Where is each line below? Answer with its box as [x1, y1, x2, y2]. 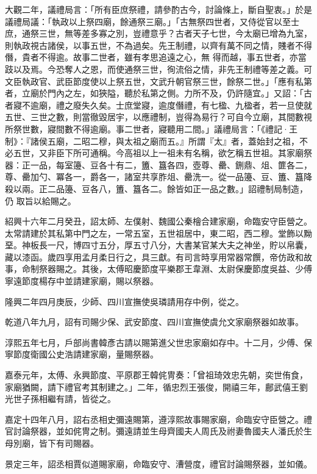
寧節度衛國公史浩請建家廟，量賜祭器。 [5, 348, 158, 361]
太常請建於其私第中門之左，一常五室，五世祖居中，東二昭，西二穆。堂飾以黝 [5, 226, 312, 239]
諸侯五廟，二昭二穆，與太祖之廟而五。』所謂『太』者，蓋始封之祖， [30, 134, 299, 147]
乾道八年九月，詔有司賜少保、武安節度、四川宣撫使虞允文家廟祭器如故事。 [5, 315, 304, 328]
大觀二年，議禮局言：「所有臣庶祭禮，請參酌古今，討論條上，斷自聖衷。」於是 [5, 3, 312, 15]
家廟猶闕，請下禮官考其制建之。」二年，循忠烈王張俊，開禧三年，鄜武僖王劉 [5, 380, 308, 393]
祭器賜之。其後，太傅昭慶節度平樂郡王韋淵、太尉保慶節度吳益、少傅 [38, 262, 312, 275]
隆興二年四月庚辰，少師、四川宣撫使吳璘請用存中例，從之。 [5, 295, 244, 307]
